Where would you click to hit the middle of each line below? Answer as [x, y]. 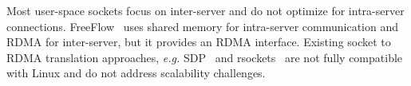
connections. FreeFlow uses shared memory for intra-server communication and [203, 26]
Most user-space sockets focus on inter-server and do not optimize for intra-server [205, 10]
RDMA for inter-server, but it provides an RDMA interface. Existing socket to [199, 42]
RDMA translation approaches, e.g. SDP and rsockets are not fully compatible [205, 57]
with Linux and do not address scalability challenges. [136, 73]
